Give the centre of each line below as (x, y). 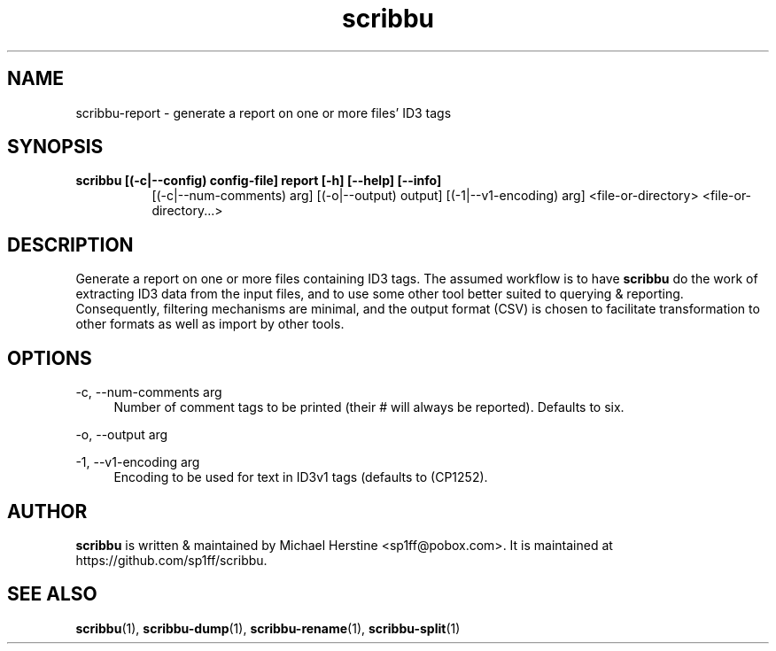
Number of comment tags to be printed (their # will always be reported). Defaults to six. (369, 407)
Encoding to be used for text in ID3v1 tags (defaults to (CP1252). (301, 477)
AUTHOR (47, 511)
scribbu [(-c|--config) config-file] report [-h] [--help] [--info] (259, 181)
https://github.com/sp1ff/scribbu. (171, 560)
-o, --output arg (122, 435)
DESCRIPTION (70, 244)
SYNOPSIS (55, 147)
